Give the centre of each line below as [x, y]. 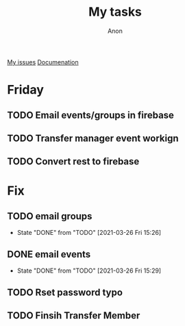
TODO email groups [50, 216]
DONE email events [49, 254]
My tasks [115, 12]
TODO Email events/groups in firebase [91, 115]
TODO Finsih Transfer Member [74, 315]
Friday [26, 90]
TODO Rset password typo [65, 292]
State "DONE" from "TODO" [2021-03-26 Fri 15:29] [89, 271]
